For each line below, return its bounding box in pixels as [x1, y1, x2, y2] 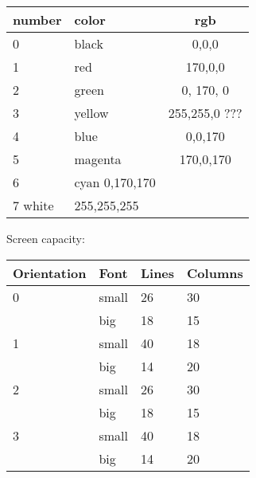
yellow [74, 104, 109, 122]
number [13, 10, 62, 29]
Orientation [13, 263, 87, 282]
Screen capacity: [6, 230, 85, 246]
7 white [13, 196, 54, 214]
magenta [74, 150, 122, 168]
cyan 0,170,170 [74, 173, 156, 191]
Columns [187, 263, 243, 282]
